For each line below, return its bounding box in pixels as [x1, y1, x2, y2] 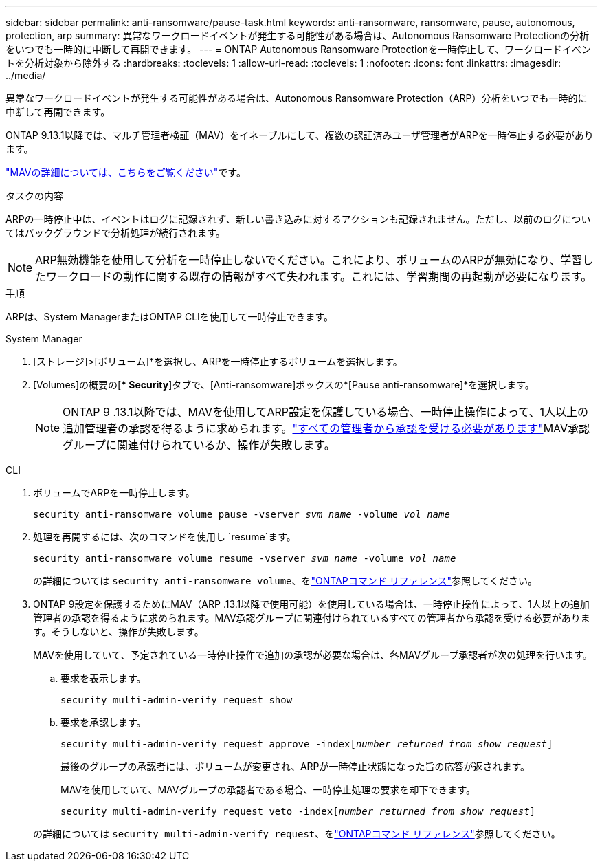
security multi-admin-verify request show [60, 694, 293, 705]
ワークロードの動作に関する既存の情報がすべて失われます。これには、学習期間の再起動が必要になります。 [46, 270, 592, 283]
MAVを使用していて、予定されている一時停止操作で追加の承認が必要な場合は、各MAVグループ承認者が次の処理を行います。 [33, 649, 592, 661]
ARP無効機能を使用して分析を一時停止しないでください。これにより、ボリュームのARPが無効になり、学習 [35, 253, 583, 267]
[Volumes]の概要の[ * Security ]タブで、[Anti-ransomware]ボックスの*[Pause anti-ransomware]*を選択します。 [33, 379, 535, 391]
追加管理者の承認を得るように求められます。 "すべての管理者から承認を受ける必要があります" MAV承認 [63, 421, 590, 435]
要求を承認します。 [60, 716, 146, 728]
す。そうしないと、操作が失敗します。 [33, 626, 204, 637]
